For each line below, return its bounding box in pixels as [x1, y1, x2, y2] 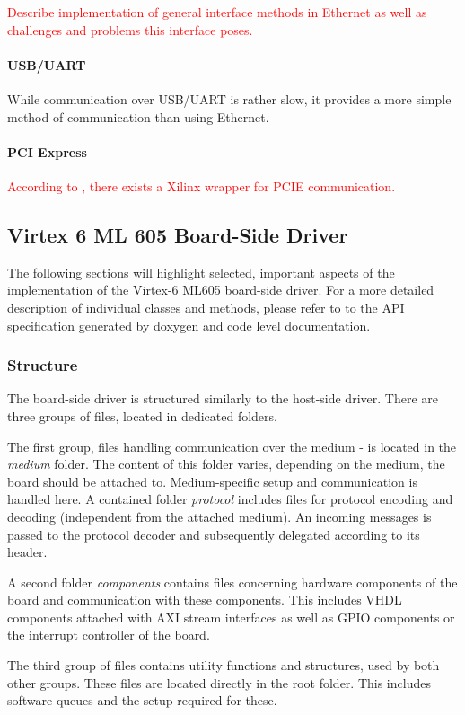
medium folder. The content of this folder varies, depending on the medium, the [7, 455, 445, 473]
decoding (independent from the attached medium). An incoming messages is [7, 507, 432, 525]
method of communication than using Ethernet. [7, 107, 269, 126]
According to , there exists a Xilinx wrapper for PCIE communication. [7, 176, 396, 195]
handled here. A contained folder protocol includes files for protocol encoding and [7, 490, 453, 508]
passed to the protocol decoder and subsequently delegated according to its [7, 525, 420, 543]
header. [7, 543, 48, 561]
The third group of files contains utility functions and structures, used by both [7, 656, 440, 675]
